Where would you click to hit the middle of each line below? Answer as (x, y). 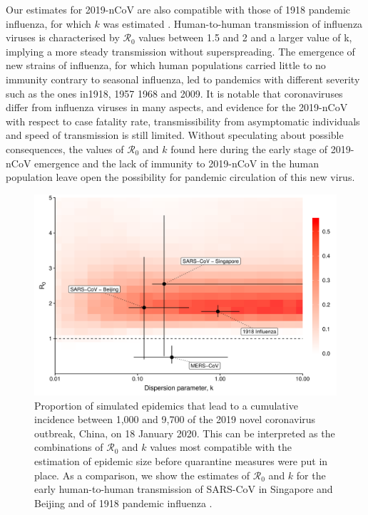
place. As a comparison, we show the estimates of (142, 475)
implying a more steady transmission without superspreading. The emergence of (180, 51)
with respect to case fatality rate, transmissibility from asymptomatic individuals (183, 121)
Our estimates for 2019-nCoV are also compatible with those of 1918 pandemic (178, 9)
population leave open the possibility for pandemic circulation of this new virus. (180, 177)
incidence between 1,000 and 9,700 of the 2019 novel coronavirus (175, 419)
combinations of (69, 447)
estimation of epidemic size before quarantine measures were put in (181, 461)
